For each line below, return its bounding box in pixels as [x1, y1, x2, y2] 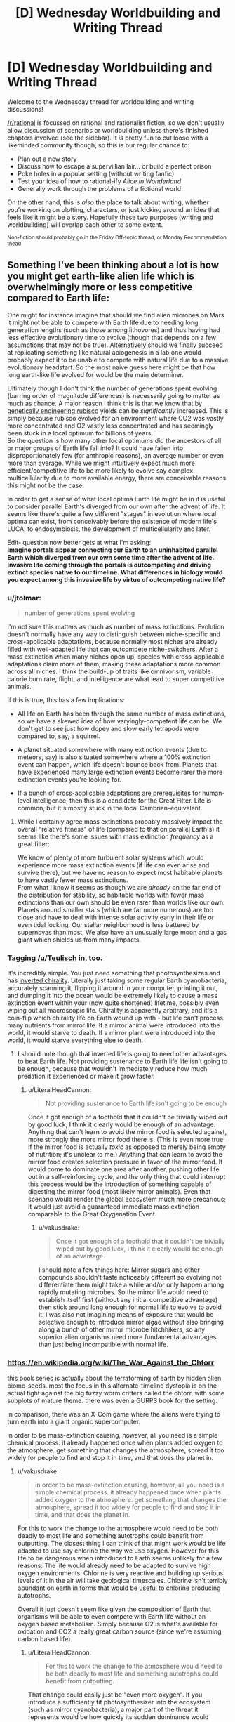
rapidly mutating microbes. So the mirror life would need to [38, 1288, 209, 1296]
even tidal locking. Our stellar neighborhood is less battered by [17, 921, 199, 929]
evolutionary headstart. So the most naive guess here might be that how [7, 363, 216, 372]
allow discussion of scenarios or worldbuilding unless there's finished [7, 126, 209, 134]
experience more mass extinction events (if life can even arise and [17, 861, 210, 869]
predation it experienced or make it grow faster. [17, 1072, 156, 1081]
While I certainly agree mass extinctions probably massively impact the [17, 817, 223, 826]
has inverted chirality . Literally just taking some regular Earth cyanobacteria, [7, 976, 227, 985]
